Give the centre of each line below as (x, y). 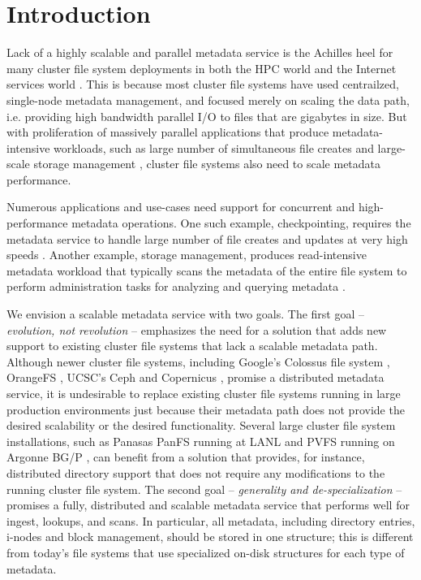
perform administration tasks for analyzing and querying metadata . (176, 286)
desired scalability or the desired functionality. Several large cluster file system (201, 425)
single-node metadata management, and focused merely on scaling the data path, (208, 100)
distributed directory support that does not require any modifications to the (196, 472)
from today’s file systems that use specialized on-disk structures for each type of (206, 552)
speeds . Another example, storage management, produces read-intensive (187, 255)
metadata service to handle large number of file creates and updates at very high (207, 238)
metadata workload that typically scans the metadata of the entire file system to (207, 270)
